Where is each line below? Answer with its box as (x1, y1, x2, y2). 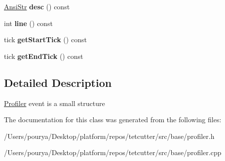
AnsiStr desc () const (4, 1, 70, 11)
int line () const (4, 18, 53, 28)
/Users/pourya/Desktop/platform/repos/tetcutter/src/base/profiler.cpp (4, 147, 222, 158)
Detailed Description (4, 75, 112, 90)
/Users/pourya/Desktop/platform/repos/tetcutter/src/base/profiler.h (4, 131, 215, 141)
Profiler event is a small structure (4, 98, 105, 108)
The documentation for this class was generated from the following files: (4, 114, 222, 125)
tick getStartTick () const (4, 34, 87, 45)
